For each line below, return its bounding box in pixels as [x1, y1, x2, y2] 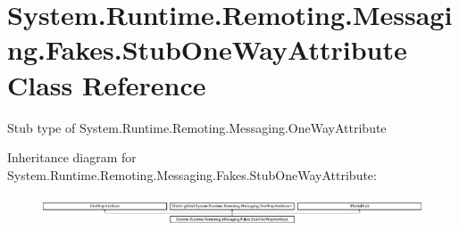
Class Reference [7, 66, 206, 103]
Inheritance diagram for [7, 148, 137, 167]
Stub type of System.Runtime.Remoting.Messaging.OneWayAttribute [7, 118, 387, 136]
